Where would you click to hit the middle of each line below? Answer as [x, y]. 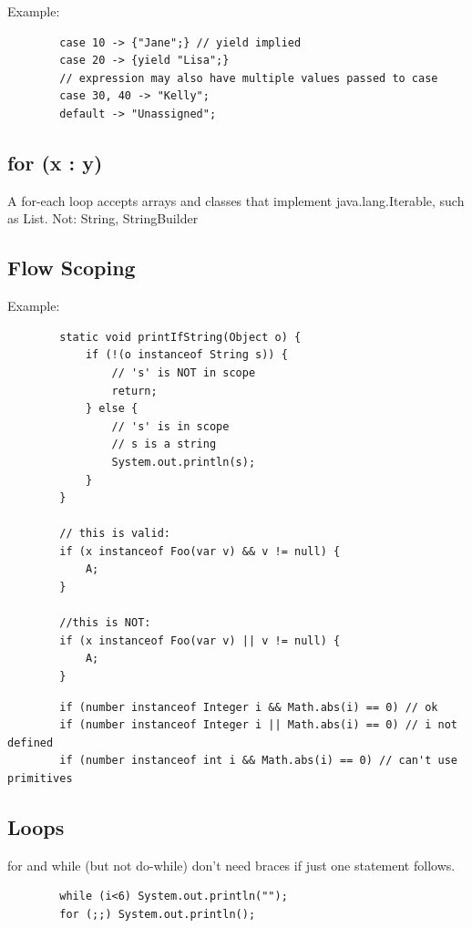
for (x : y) [55, 162]
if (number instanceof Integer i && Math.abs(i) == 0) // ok [249, 707]
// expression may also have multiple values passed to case [249, 78]
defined [31, 742]
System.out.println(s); [184, 462]
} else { [112, 409]
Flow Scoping [72, 268]
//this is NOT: [105, 623]
